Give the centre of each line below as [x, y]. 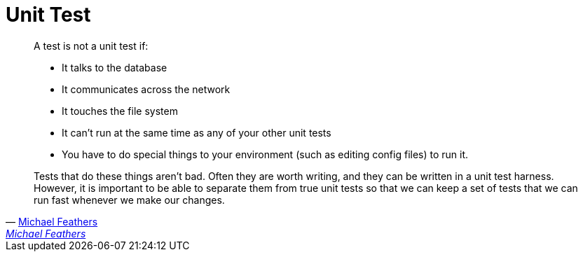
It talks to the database [115, 67]
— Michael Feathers [52, 221]
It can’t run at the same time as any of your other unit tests [197, 132]
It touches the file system [120, 111]
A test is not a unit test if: [91, 46]
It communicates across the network [146, 89]
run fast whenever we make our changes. [129, 200]
